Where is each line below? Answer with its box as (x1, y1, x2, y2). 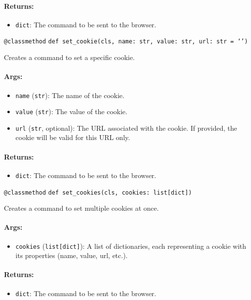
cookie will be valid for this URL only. (15, 132, 130, 142)
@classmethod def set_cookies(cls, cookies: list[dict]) (4, 189, 192, 196)
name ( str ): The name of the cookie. (15, 90, 125, 100)
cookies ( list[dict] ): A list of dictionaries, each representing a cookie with (15, 240, 247, 251)
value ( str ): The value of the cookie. (15, 106, 128, 117)
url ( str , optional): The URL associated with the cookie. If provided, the (15, 122, 237, 133)
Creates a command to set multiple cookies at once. (4, 203, 159, 213)
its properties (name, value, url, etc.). (15, 250, 128, 260)
